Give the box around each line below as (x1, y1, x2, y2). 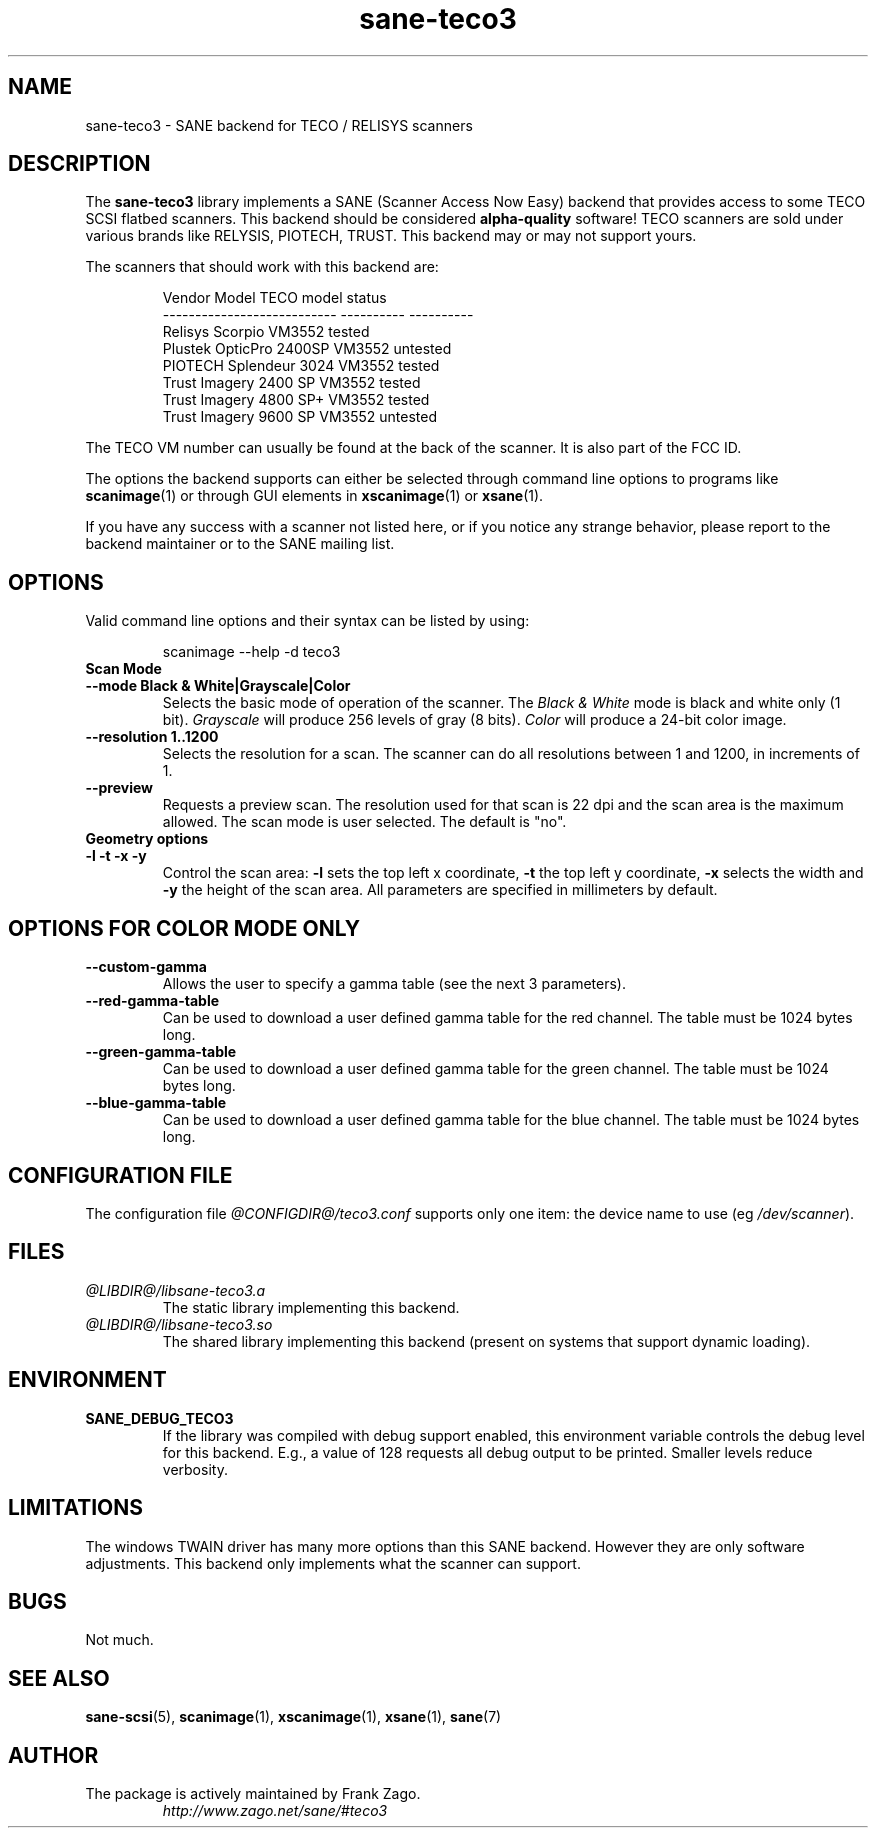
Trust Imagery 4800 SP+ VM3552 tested (162, 391, 430, 409)
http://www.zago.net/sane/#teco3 (162, 1802, 388, 1820)
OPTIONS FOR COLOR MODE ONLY (8, 915, 361, 941)
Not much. (85, 1631, 154, 1649)
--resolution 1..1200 (85, 728, 219, 746)
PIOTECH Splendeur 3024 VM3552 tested (162, 357, 440, 375)
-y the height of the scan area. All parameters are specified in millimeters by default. (162, 881, 718, 899)
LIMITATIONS (8, 1495, 144, 1521)
